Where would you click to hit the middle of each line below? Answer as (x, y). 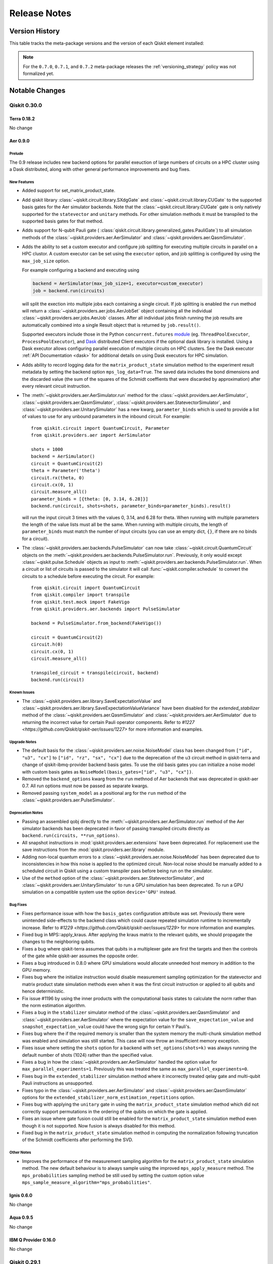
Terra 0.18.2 (22, 118)
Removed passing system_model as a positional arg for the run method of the (104, 793)
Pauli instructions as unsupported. (58, 1083)
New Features (22, 182)
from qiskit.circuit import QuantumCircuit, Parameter (100, 428)
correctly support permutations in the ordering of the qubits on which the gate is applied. (115, 1111)
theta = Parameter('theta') (66, 471)
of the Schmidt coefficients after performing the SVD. (78, 1140)
